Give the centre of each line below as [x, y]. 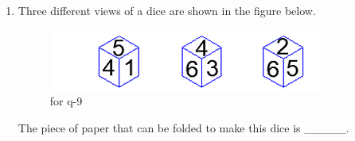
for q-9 [66, 101]
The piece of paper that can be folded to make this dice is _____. [183, 127]
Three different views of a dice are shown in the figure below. [167, 10]
